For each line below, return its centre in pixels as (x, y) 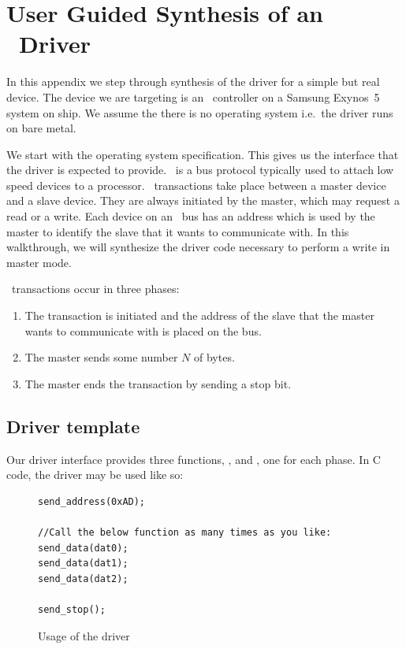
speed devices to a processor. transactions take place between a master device (196, 185)
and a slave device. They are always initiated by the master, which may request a (203, 200)
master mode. (39, 262)
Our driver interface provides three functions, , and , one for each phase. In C (194, 459)
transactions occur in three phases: (95, 289)
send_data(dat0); (83, 548)
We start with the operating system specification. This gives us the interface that (203, 154)
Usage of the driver (84, 635)
